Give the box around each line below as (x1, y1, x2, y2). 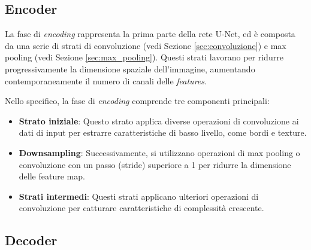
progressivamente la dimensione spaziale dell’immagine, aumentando (5, 62, 255, 75)
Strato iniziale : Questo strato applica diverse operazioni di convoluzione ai (19, 114, 299, 127)
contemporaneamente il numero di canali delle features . (5, 74, 207, 87)
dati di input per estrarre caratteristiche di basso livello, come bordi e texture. (19, 126, 307, 139)
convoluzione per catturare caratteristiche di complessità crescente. (19, 202, 264, 214)
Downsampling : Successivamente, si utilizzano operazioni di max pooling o (19, 146, 300, 158)
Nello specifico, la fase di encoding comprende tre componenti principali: (5, 94, 270, 107)
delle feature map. (19, 170, 85, 182)
